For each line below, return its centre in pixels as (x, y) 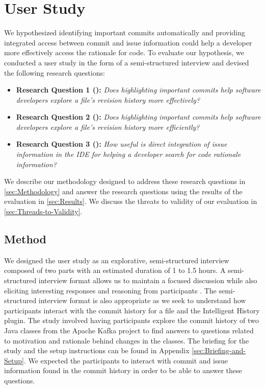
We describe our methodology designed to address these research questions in (125, 181)
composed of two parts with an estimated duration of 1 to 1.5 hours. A (115, 270)
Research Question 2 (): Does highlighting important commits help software (138, 117)
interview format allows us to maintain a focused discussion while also (148, 280)
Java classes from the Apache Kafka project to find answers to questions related (129, 330)
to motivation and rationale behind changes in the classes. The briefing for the (127, 340)
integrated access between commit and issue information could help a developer (128, 42)
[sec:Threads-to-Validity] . (43, 211)
